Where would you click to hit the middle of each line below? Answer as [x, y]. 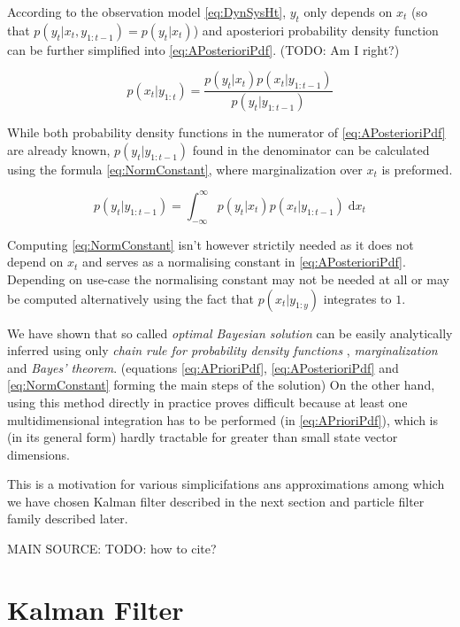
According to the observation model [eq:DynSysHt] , [147, 12]
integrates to [357, 298]
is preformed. [417, 169]
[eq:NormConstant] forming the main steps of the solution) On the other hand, [221, 385]
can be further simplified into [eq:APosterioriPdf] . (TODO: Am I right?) [203, 49]
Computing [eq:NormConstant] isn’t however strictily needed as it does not [211, 244]
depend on [35, 262]
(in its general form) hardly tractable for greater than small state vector [203, 437]
